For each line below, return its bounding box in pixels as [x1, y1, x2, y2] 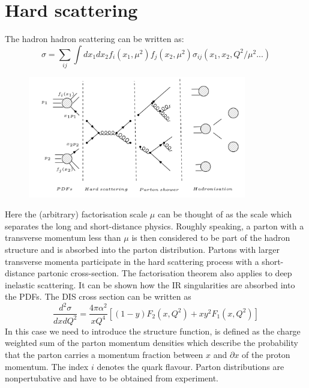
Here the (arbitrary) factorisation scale [5, 208, 148, 220]
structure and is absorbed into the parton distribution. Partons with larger [5, 243, 280, 256]
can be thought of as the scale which [157, 208, 292, 220]
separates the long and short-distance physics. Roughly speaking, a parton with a [5, 219, 304, 232]
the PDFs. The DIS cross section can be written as [5, 290, 191, 303]
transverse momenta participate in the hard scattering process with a [5, 255, 259, 267]
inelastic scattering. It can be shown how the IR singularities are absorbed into [5, 278, 295, 291]
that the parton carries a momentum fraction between [5, 348, 203, 361]
